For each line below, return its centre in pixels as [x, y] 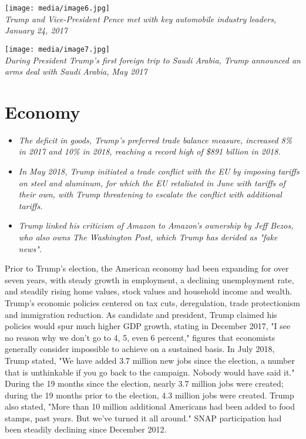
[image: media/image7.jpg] [57, 49]
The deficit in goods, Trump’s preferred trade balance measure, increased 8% [155, 140]
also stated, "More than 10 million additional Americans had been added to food [150, 406]
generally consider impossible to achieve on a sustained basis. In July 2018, [140, 349]
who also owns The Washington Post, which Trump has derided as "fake [148, 237]
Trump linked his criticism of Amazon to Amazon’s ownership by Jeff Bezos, [156, 225]
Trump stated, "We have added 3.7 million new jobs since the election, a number [150, 360]
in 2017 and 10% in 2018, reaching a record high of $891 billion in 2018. [149, 151]
